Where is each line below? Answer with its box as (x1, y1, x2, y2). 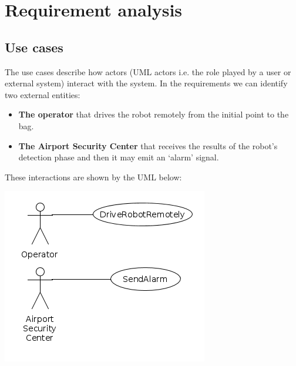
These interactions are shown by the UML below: (5, 170, 182, 183)
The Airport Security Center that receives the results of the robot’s (18, 139, 278, 152)
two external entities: (5, 88, 80, 100)
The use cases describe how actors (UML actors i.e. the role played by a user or (5, 65, 291, 78)
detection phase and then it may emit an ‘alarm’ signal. (18, 151, 219, 163)
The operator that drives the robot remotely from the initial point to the (18, 108, 289, 120)
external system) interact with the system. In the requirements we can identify (5, 77, 288, 89)
